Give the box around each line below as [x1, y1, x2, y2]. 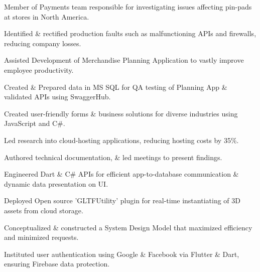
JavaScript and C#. [4, 118, 65, 128]
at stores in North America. [4, 11, 89, 22]
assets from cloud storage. [4, 205, 83, 215]
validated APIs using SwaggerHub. [4, 91, 111, 102]
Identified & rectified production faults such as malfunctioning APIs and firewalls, [4, 28, 256, 39]
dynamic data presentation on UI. [4, 178, 108, 189]
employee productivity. [4, 64, 74, 75]
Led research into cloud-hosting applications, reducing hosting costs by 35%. [4, 134, 239, 145]
